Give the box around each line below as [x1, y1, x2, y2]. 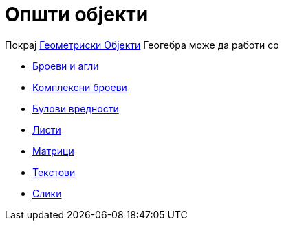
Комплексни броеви [32, 81, 127, 93]
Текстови [32, 166, 76, 178]
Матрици [32, 145, 74, 157]
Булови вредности [32, 102, 119, 114]
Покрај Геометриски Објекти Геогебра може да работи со [5, 38, 279, 51]
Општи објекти [5, 3, 149, 26]
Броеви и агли [32, 60, 99, 72]
